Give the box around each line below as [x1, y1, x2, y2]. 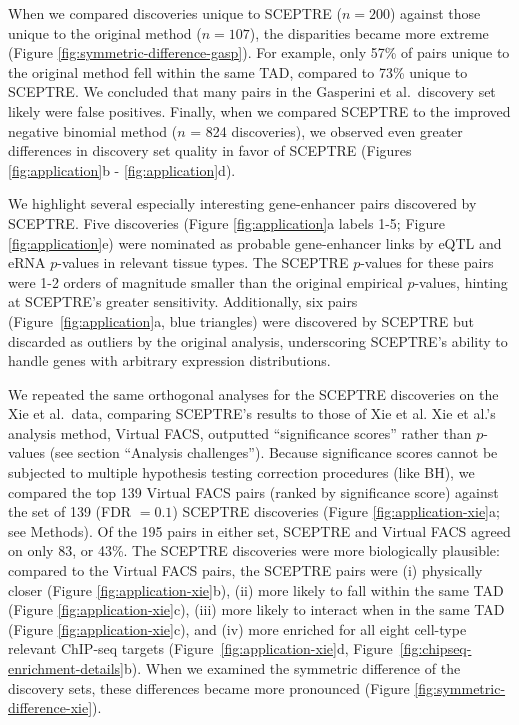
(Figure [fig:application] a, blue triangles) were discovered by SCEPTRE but [8, 310, 475, 331]
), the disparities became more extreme [249, 22, 489, 43]
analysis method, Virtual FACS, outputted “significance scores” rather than [8, 422, 472, 443]
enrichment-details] [8, 658, 125, 678]
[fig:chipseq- [399, 638, 472, 659]
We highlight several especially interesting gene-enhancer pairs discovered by [8, 193, 477, 214]
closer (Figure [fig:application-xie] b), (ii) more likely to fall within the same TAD [8, 579, 504, 600]
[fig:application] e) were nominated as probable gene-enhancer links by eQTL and [8, 232, 502, 253]
